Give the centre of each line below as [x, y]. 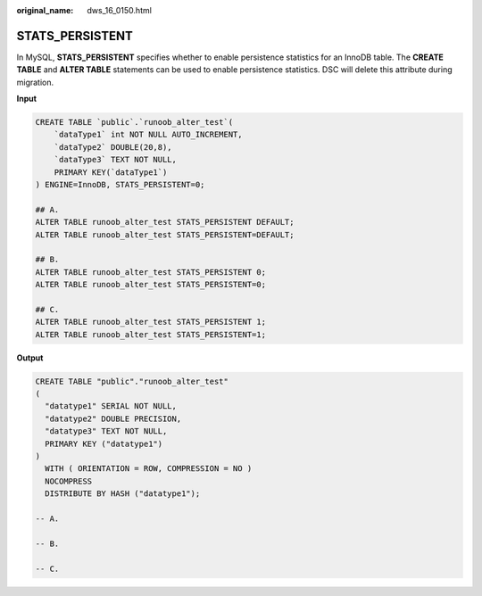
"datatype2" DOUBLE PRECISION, [113, 418]
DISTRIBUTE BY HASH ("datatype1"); [123, 494]
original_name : [45, 10]
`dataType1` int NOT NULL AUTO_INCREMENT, [148, 135]
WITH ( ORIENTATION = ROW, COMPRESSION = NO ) [149, 469]
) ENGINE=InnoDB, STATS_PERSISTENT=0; [120, 185]
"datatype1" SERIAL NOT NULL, [111, 406]
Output [30, 358]
